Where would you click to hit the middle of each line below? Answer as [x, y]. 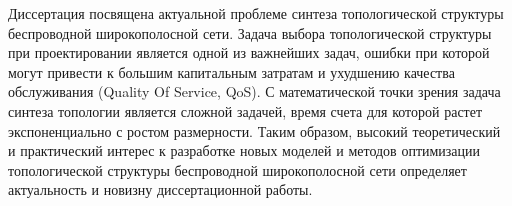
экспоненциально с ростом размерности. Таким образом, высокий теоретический [254, 130]
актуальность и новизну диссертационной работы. [160, 189]
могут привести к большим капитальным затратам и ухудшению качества [231, 71]
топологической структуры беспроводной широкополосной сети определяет [237, 169]
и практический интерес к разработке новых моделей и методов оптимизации [244, 150]
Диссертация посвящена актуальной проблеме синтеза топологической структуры [256, 13]
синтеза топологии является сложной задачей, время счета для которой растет [245, 110]
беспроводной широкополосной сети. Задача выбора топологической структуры [250, 32]
